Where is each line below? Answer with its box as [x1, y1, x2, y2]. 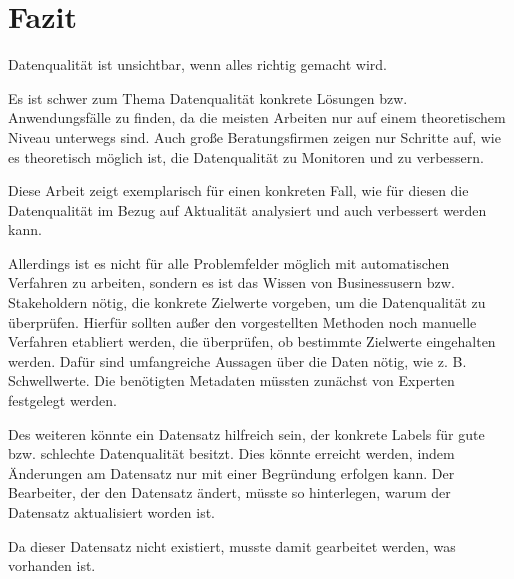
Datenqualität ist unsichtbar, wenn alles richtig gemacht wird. [8, 54, 387, 75]
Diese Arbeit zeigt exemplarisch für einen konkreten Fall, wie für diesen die [8, 180, 469, 201]
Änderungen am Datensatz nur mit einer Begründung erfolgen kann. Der [8, 462, 455, 483]
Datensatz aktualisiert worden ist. [8, 502, 216, 522]
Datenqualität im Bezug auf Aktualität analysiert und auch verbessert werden [8, 199, 487, 220]
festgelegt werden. [8, 390, 117, 411]
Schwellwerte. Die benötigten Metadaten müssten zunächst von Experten [8, 370, 455, 391]
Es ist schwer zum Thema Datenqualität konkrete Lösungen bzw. [8, 87, 408, 108]
